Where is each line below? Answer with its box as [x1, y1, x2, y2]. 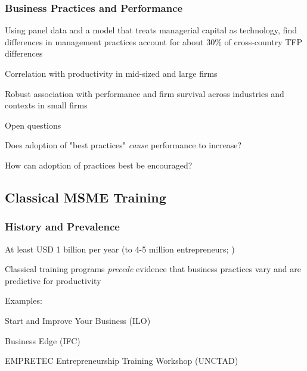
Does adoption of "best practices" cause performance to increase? [5, 139, 242, 151]
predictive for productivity [5, 274, 101, 286]
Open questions [5, 119, 61, 131]
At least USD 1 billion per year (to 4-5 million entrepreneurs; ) [5, 242, 235, 255]
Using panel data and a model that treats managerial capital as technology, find [5, 24, 297, 36]
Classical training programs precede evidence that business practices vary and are [5, 263, 301, 275]
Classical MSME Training [5, 188, 166, 206]
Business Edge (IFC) [5, 334, 80, 347]
